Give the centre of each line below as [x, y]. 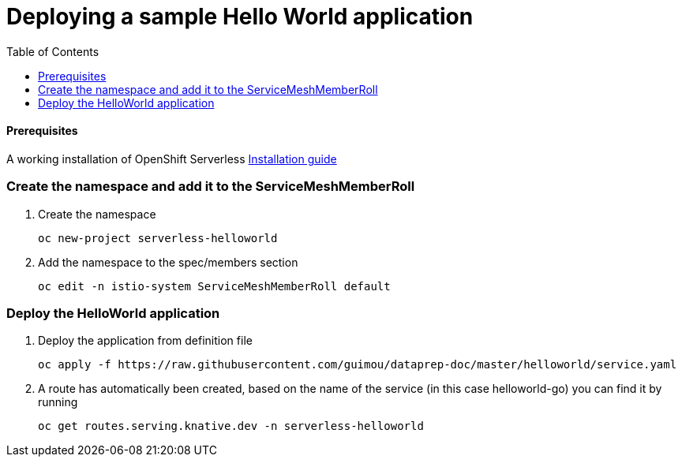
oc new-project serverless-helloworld [158, 238]
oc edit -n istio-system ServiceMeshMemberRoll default [214, 286]
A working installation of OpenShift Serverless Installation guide [172, 159]
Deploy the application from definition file [145, 341]
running [58, 402]
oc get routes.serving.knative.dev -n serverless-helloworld [231, 426]
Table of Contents [53, 51]
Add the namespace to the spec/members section [168, 262]
